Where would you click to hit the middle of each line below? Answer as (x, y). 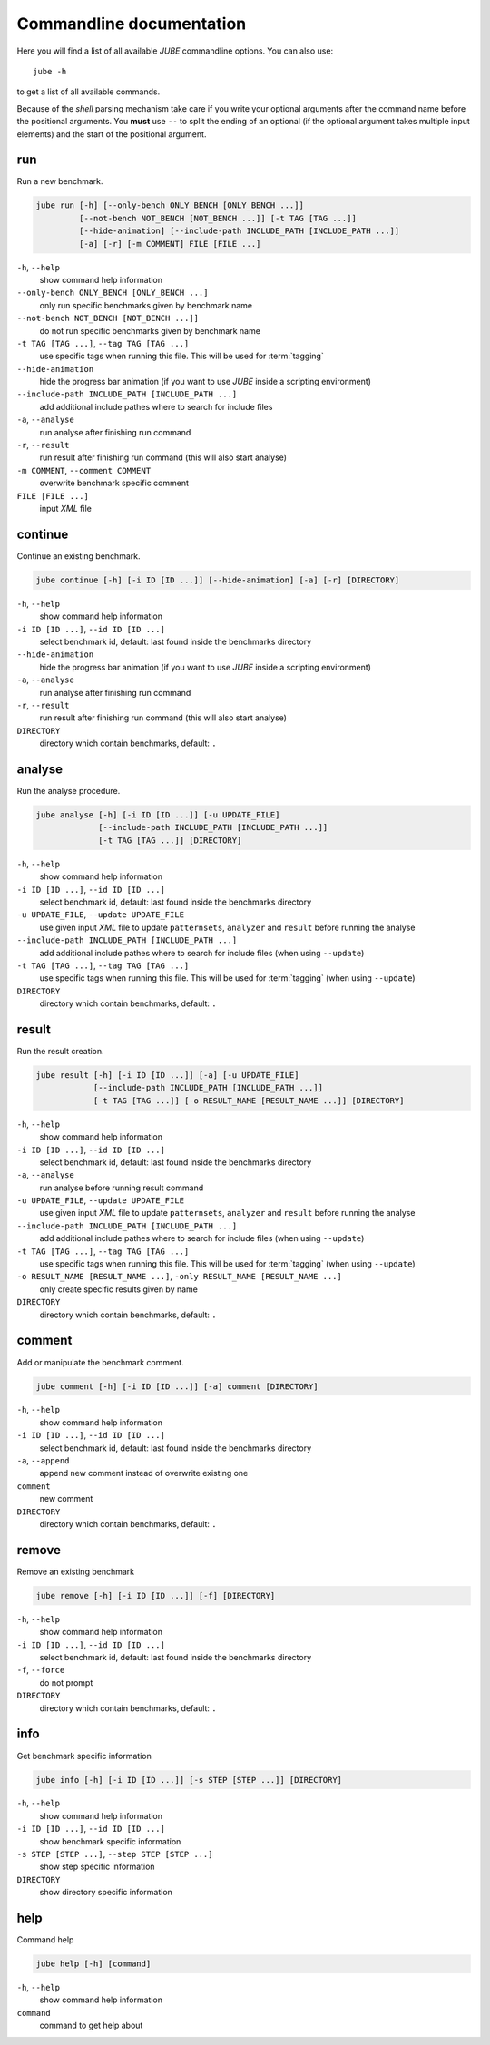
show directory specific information (106, 1893)
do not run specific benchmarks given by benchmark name (150, 330)
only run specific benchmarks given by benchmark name (146, 305)
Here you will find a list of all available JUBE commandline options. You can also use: (175, 51)
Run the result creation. (60, 1051)
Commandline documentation (132, 24)
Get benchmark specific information (84, 1756)
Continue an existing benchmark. (78, 556)
